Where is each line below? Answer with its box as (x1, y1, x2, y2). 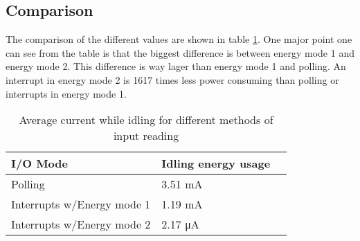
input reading (113, 127, 179, 144)
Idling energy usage (161, 155, 271, 172)
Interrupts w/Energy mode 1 (11, 196, 151, 213)
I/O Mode (11, 155, 68, 172)
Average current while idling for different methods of (19, 111, 273, 128)
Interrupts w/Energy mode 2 (11, 216, 151, 233)
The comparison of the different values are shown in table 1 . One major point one (6, 32, 352, 46)
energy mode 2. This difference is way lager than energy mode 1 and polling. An (6, 59, 346, 73)
